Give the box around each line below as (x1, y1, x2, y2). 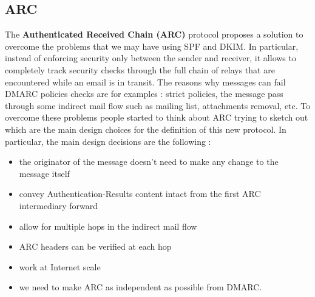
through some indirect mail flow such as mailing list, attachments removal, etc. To (5, 99, 311, 112)
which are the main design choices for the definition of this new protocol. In (5, 122, 286, 135)
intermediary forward (19, 199, 98, 212)
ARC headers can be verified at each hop (19, 240, 172, 253)
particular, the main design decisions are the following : (5, 135, 211, 147)
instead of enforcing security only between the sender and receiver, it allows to (5, 52, 296, 64)
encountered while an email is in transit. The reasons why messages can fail (5, 75, 286, 88)
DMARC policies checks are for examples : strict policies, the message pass (5, 87, 283, 100)
